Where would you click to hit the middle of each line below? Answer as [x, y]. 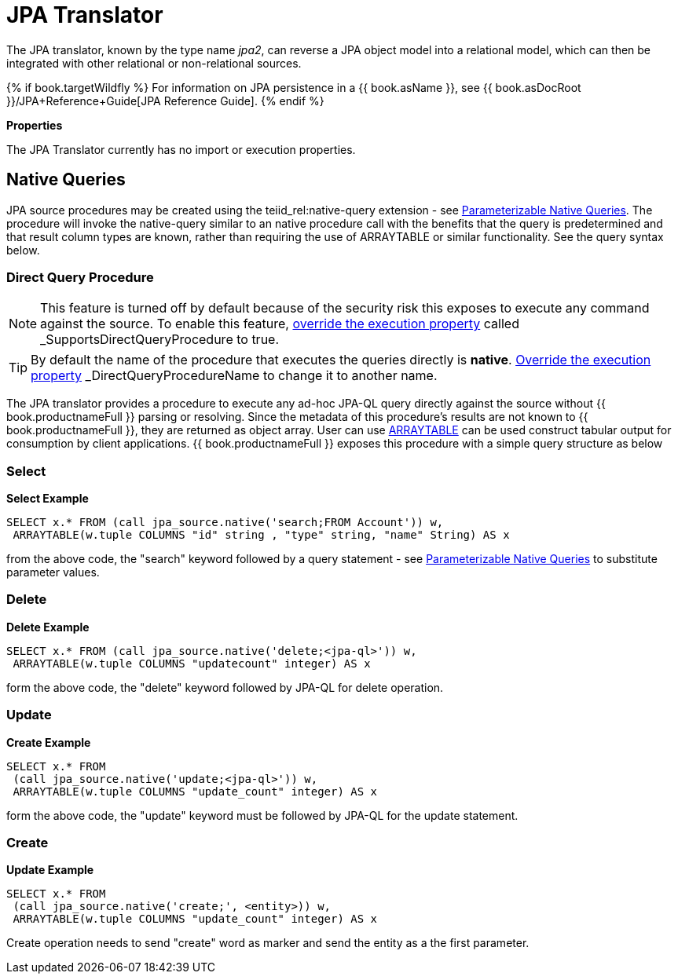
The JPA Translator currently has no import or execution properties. [181, 149]
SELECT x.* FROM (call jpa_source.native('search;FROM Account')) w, [225, 523]
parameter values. [53, 572]
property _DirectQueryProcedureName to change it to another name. [234, 376]
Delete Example [48, 627]
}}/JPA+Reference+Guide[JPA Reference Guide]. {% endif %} [165, 101]
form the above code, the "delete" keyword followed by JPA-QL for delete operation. [225, 687]
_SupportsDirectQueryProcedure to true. [160, 340]
